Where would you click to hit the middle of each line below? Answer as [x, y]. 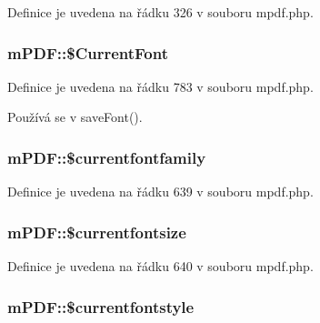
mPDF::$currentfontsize [97, 232]
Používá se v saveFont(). [75, 117]
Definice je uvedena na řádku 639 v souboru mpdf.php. [160, 192]
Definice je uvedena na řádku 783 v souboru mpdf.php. [160, 86]
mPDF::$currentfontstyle [101, 306]
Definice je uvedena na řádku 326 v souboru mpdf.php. [160, 12]
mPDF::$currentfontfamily [107, 157]
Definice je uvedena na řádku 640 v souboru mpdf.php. [160, 266]
